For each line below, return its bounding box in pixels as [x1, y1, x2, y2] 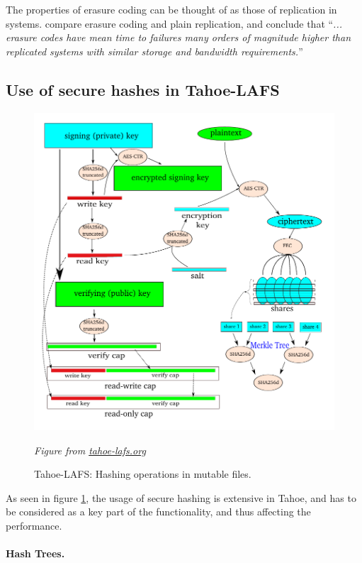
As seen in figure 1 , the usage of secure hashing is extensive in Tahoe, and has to [6, 490, 356, 505]
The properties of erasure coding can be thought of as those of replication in [6, 2, 337, 16]
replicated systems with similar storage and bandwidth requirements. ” [6, 43, 303, 58]
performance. [6, 518, 62, 532]
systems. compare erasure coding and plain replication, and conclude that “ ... [6, 16, 342, 31]
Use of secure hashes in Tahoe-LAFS [6, 78, 280, 100]
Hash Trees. [6, 546, 65, 561]
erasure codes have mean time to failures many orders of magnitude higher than [6, 30, 351, 45]
